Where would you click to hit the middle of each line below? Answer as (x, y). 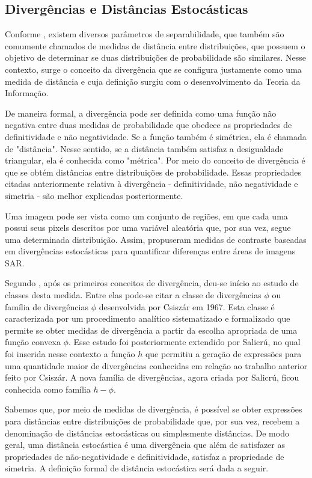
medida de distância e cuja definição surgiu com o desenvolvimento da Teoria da (153, 81)
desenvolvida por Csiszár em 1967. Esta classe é (187, 306)
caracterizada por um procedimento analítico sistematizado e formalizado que (148, 318)
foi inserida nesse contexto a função (70, 354)
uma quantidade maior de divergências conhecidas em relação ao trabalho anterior (156, 365)
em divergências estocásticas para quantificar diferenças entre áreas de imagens (150, 251)
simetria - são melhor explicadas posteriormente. (94, 195)
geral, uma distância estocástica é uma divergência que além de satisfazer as (145, 445)
